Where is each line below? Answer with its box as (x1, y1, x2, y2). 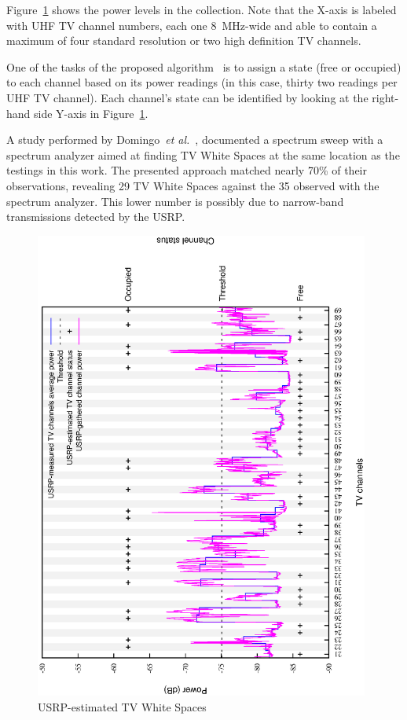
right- (372, 89, 399, 105)
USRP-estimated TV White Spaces (38, 698, 207, 714)
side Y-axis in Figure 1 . (34, 105, 148, 121)
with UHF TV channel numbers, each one (6, 17, 207, 33)
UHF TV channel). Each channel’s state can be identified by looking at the (6, 89, 368, 105)
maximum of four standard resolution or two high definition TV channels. (6, 32, 361, 49)
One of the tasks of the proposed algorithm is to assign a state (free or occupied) (6, 58, 401, 75)
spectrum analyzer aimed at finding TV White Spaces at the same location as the (6, 146, 400, 163)
